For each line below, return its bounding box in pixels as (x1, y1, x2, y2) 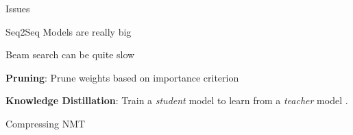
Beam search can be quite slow (5, 47, 135, 62)
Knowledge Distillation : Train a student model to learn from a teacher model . (5, 93, 348, 108)
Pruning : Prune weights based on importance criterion (5, 70, 239, 84)
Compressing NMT (5, 116, 86, 130)
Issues (5, 1, 30, 15)
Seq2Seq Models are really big (5, 24, 132, 38)
